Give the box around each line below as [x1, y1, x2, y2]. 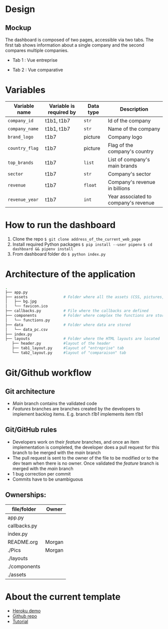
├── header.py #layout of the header [11, 341, 111, 346]
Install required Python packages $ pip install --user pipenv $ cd [12, 241, 152, 247]
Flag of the [107, 141, 133, 148]
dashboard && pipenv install [12, 247, 73, 252]
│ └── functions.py [5, 317, 50, 323]
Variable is [49, 102, 75, 109]
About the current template [5, 591, 121, 602]
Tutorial [12, 618, 28, 624]
